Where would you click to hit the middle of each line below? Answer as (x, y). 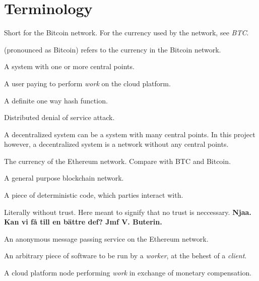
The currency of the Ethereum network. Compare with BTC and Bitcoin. (117, 161)
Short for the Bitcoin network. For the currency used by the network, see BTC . (126, 33)
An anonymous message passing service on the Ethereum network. (106, 238)
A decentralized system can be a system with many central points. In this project (130, 134)
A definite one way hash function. (56, 100)
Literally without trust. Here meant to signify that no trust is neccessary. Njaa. (128, 212)
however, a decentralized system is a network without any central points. (116, 144)
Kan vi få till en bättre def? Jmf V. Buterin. (83, 222)
